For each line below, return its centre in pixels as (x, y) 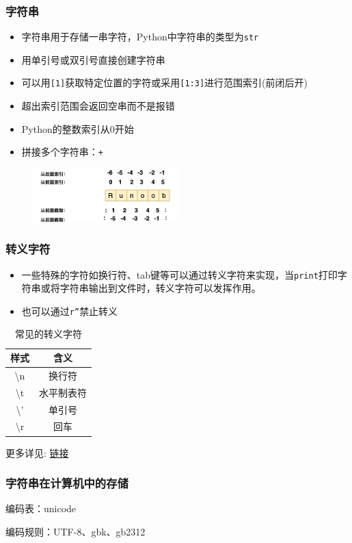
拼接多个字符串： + (62, 152)
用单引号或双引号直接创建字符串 (93, 59)
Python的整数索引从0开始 (78, 128)
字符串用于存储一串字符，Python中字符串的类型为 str (140, 37)
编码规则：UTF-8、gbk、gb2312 (76, 531)
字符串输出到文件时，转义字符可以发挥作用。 (160, 288)
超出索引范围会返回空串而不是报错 (98, 106)
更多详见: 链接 (37, 452)
